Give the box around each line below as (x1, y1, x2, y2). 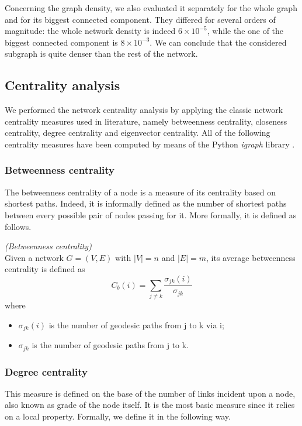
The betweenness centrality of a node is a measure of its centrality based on (5, 185, 276, 198)
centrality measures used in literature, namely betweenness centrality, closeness (5, 115, 287, 127)
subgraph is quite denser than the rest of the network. (5, 47, 198, 60)
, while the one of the (207, 25, 284, 37)
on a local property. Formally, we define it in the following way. (5, 410, 231, 422)
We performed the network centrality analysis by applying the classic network (5, 104, 283, 116)
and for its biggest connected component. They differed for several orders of (5, 13, 276, 25)
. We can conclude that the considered (150, 36, 287, 48)
